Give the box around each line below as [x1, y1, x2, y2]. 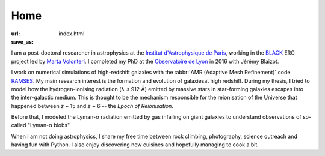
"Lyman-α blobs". [27, 122, 72, 129]
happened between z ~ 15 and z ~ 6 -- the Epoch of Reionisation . [11, 102, 174, 109]
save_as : [11, 38, 34, 45]
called [11, 122, 26, 129]
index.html [58, 30, 85, 37]
